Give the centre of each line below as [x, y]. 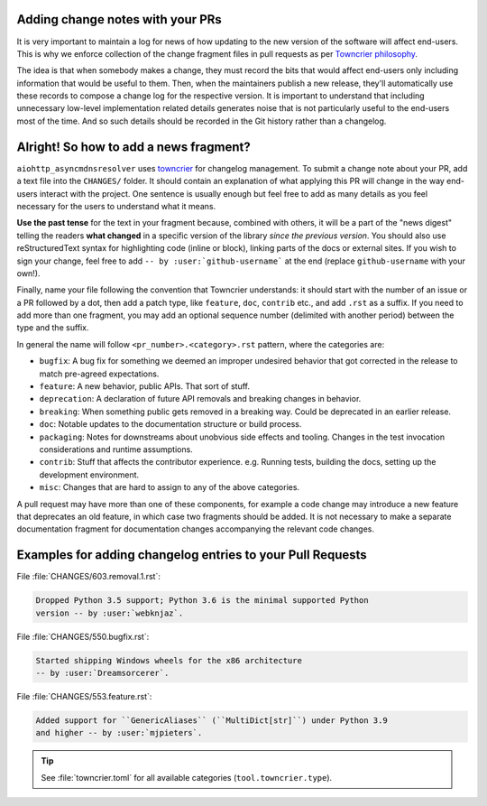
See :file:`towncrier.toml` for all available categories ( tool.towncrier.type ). [187, 777]
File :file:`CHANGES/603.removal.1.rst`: [89, 577]
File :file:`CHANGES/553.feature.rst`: [84, 696]
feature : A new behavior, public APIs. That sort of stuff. [145, 386]
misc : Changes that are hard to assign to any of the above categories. [170, 487]
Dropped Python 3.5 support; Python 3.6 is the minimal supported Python [202, 601]
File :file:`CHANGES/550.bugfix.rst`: [83, 636]
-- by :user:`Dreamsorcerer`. [102, 673]
